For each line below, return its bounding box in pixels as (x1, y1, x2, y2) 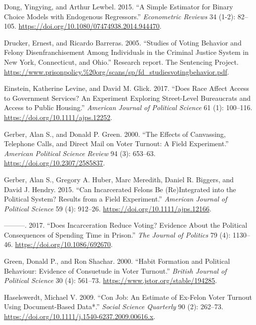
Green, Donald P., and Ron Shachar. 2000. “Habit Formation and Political (4, 256, 230, 266)
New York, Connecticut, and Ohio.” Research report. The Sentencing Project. (4, 56, 239, 67)
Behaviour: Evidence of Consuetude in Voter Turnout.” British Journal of (4, 265, 227, 276)
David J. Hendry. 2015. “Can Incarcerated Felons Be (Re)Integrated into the (4, 184, 236, 194)
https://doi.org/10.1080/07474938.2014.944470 (18, 21, 160, 31)
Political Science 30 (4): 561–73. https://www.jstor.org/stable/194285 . (4, 275, 217, 285)
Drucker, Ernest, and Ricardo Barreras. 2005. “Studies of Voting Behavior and (4, 37, 242, 47)
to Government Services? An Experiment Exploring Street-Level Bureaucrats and (4, 92, 251, 103)
